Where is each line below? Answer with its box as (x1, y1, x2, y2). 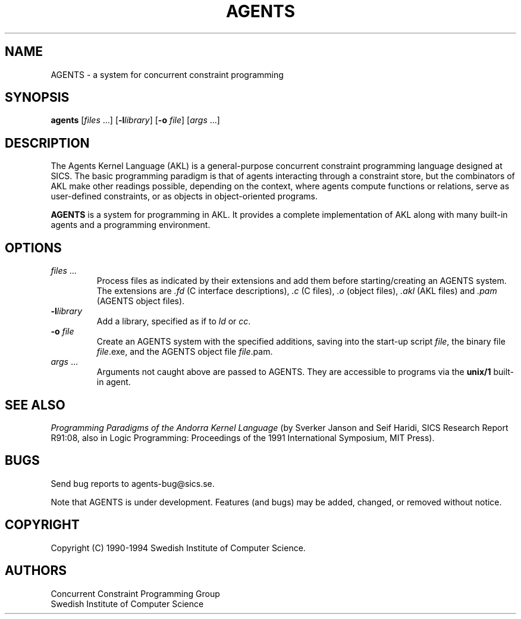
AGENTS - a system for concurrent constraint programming (51, 69, 284, 80)
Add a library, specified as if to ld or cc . (96, 316, 251, 327)
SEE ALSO (5, 397, 65, 412)
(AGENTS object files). (96, 296, 185, 307)
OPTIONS (5, 240, 62, 255)
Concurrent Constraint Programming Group (51, 588, 220, 599)
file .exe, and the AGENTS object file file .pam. (96, 346, 273, 357)
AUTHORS (5, 563, 67, 579)
